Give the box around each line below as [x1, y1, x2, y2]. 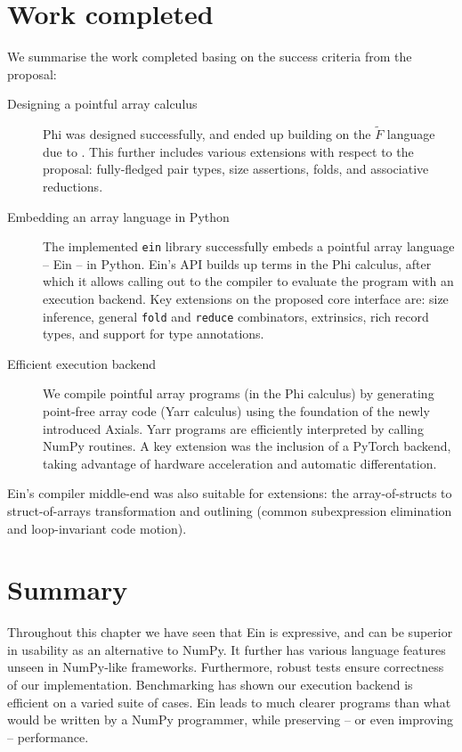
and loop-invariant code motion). [7, 519, 187, 537]
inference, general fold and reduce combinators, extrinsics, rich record [43, 307, 429, 325]
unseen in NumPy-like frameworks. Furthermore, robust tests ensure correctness [7, 658, 444, 676]
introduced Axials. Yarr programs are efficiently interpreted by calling [43, 419, 424, 437]
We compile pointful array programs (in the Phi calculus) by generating [43, 384, 434, 403]
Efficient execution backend [7, 354, 157, 372]
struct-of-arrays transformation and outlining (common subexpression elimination [7, 501, 452, 519]
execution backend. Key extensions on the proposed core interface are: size [43, 289, 449, 307]
